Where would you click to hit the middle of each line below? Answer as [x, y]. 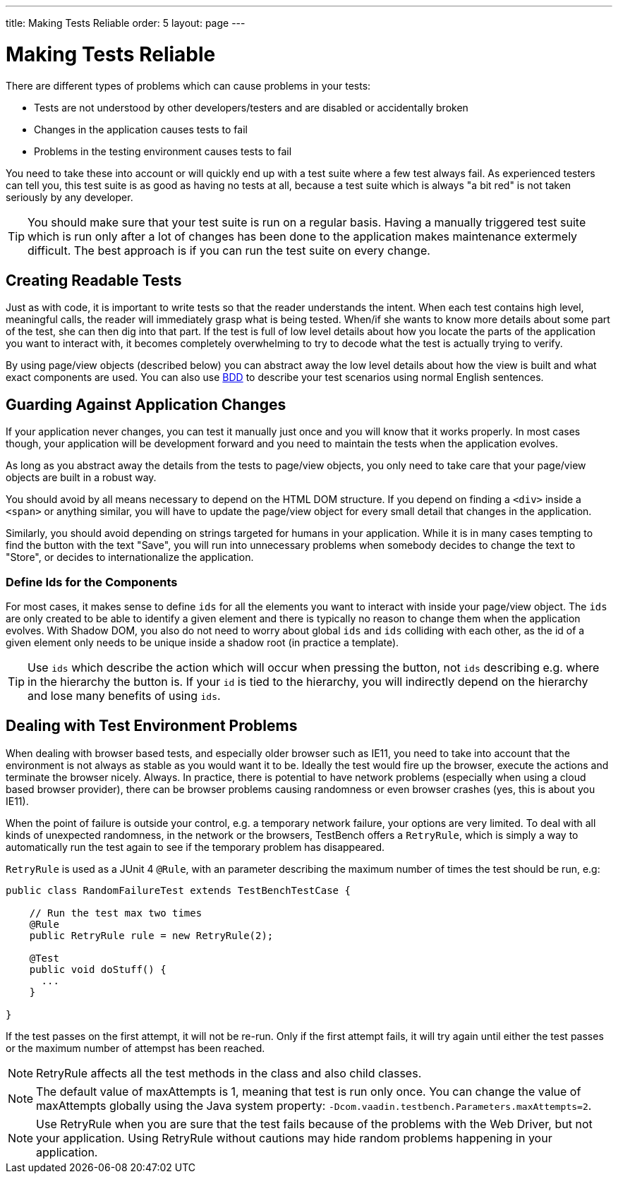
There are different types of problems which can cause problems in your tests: [188, 85]
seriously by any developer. [69, 197]
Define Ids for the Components [92, 582]
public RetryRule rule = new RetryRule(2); [151, 935]
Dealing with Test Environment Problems [152, 726]
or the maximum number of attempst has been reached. [135, 1048]
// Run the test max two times [116, 913]
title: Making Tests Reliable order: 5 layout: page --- [126, 23]
